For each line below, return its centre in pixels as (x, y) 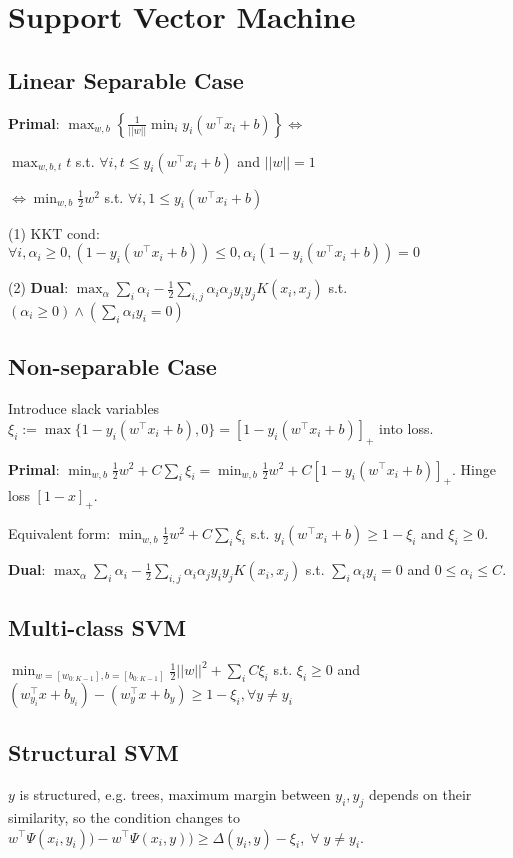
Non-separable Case (112, 366)
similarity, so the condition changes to (124, 816)
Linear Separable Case (126, 79)
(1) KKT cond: (54, 232)
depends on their (420, 794)
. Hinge (473, 468)
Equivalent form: (59, 533)
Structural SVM (93, 752)
